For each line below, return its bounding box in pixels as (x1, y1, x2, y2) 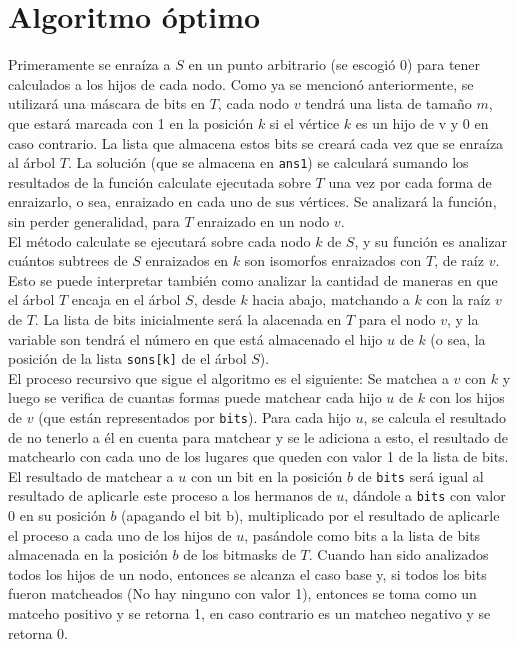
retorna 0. (8, 622, 68, 643)
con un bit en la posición (190, 465, 343, 486)
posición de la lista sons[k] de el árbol (8, 348, 247, 369)
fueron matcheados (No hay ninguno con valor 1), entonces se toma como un (8, 583, 477, 604)
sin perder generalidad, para (8, 210, 180, 231)
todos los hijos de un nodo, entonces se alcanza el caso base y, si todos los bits (8, 563, 487, 584)
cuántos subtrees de (8, 250, 128, 271)
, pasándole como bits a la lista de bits (244, 524, 481, 545)
